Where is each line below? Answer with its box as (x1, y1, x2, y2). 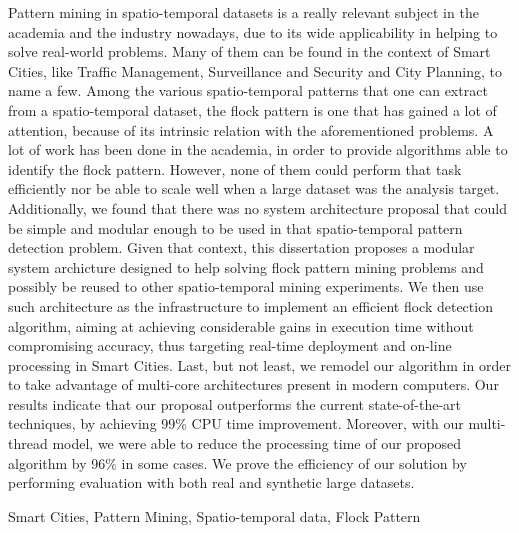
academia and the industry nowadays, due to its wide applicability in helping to (8, 21, 498, 42)
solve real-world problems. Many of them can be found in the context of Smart (8, 41, 491, 62)
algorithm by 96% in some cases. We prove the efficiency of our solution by (8, 452, 467, 473)
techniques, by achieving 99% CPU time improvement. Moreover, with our (8, 413, 464, 434)
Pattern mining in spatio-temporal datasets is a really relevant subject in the (8, 2, 479, 22)
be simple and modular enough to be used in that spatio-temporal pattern (8, 217, 463, 238)
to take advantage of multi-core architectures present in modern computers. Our (8, 374, 499, 395)
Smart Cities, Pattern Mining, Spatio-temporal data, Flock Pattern (8, 505, 421, 526)
